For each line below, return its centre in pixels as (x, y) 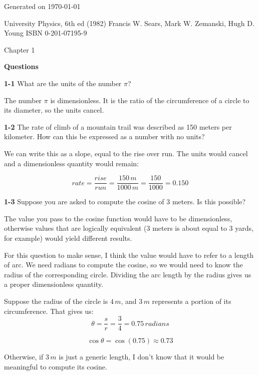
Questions (21, 66)
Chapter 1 (20, 49)
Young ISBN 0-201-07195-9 (46, 33)
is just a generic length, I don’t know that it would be (142, 357)
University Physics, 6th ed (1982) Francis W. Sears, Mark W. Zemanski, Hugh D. (129, 23)
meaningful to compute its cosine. (56, 366)
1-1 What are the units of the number (63, 83)
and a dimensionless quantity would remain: (72, 163)
